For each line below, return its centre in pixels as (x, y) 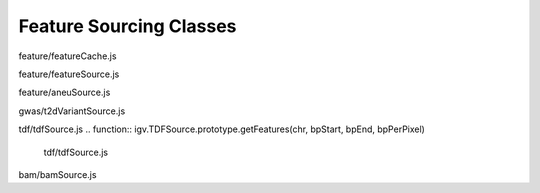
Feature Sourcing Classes (127, 26)
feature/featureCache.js (67, 56)
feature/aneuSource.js (64, 92)
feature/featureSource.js (69, 74)
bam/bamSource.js (57, 174)
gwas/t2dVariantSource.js (72, 111)
